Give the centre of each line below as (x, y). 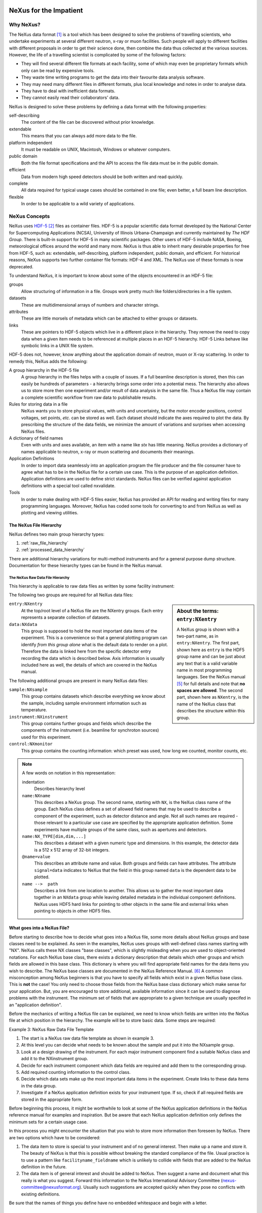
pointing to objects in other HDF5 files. (73, 911)
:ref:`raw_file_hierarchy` (45, 543)
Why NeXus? (25, 25)
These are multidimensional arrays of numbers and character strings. (90, 305)
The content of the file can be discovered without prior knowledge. (88, 122)
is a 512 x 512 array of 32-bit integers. (72, 850)
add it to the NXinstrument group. (55, 1059)
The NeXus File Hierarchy (35, 525)
